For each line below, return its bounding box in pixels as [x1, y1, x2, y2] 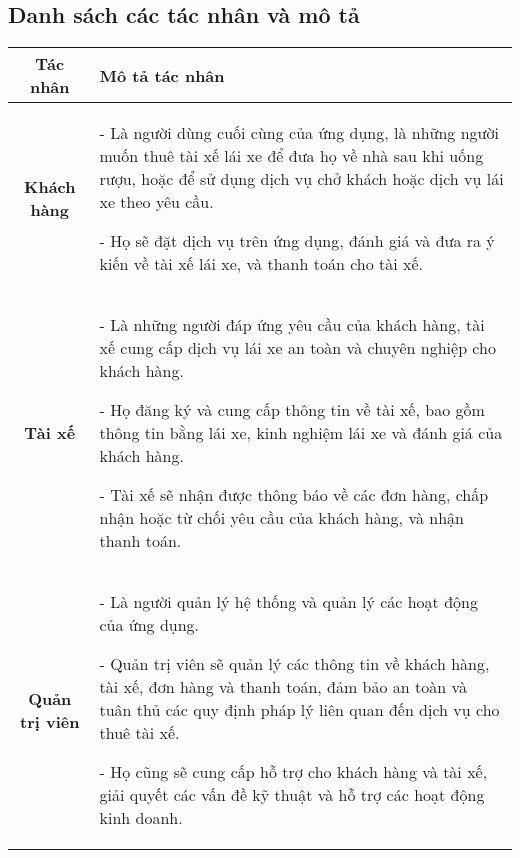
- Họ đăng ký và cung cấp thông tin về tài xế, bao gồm [99, 398, 485, 422]
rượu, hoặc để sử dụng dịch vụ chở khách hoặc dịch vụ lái [99, 167, 504, 191]
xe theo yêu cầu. [99, 190, 214, 214]
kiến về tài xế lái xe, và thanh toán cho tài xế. [99, 252, 424, 276]
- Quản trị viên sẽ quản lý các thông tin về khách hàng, [99, 652, 490, 676]
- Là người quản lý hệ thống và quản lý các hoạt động [99, 590, 478, 614]
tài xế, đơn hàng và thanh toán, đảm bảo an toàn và [99, 675, 468, 699]
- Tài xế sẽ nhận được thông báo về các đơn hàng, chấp [99, 483, 489, 507]
